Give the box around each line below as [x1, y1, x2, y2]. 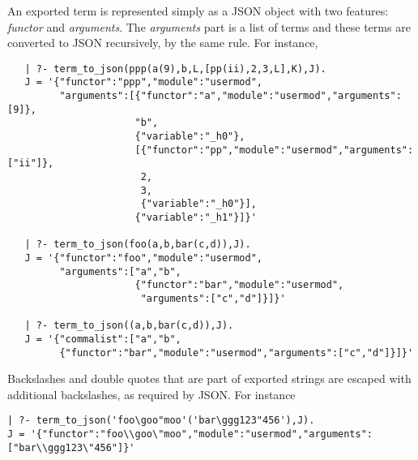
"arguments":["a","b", [59, 265, 181, 277]
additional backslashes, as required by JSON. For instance [7, 385, 296, 402]
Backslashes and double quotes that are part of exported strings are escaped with [7, 370, 412, 387]
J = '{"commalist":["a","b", [24, 333, 181, 345]
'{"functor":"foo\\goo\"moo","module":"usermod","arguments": [30, 428, 373, 441]
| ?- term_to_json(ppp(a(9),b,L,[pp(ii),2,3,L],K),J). [24, 62, 326, 75]
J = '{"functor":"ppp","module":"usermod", [24, 76, 262, 88]
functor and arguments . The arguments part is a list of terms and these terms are [7, 18, 411, 35]
